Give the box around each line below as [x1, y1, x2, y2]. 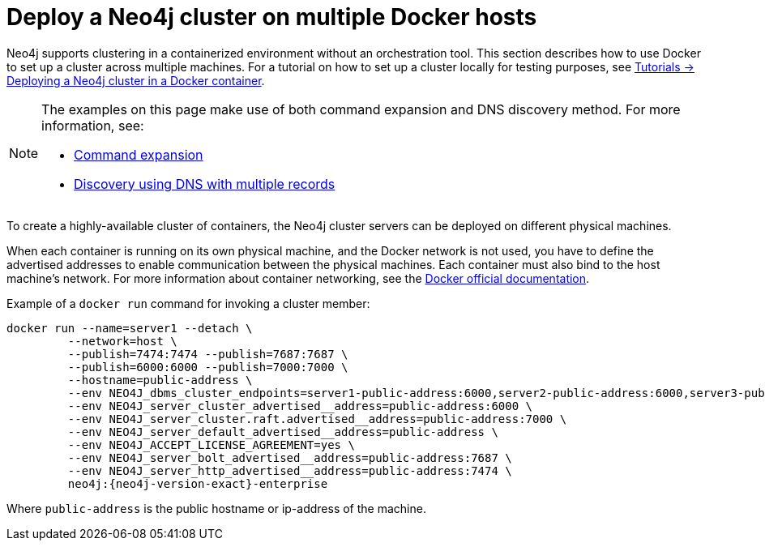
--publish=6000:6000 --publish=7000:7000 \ [67, 360, 348, 374]
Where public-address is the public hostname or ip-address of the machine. [6, 501, 426, 515]
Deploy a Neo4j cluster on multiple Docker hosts [6, 3, 537, 31]
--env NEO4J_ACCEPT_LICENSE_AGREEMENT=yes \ [67, 438, 355, 451]
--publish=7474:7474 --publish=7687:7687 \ [67, 347, 348, 361]
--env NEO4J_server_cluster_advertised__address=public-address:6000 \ [67, 399, 533, 412]
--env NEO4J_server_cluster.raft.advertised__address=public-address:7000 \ [67, 412, 567, 425]
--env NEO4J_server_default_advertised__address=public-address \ [67, 425, 498, 438]
